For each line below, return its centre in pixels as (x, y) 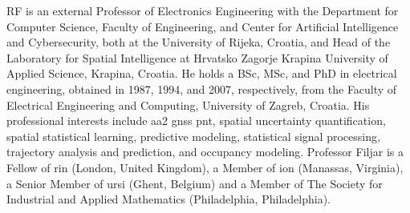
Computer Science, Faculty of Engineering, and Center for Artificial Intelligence (203, 26)
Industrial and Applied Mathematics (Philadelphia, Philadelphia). (168, 199)
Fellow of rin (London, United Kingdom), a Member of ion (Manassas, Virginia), (205, 167)
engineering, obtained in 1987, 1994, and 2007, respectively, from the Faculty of (202, 88)
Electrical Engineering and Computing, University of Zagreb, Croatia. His (188, 104)
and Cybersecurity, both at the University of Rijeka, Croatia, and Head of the (199, 42)
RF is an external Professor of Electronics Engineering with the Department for (203, 10)
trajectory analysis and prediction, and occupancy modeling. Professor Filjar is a (205, 152)
